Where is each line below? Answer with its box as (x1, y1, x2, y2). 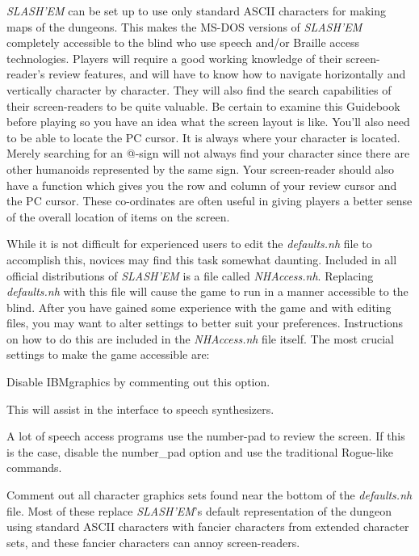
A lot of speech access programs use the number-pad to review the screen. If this (6, 428, 405, 444)
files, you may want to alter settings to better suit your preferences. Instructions (6, 314, 404, 331)
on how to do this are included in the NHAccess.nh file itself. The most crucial (6, 330, 395, 347)
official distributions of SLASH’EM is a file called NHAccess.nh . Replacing (6, 267, 374, 284)
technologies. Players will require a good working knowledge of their (6, 49, 342, 66)
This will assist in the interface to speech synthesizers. (6, 400, 274, 417)
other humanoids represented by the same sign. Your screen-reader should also (6, 160, 394, 177)
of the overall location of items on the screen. (6, 208, 230, 225)
